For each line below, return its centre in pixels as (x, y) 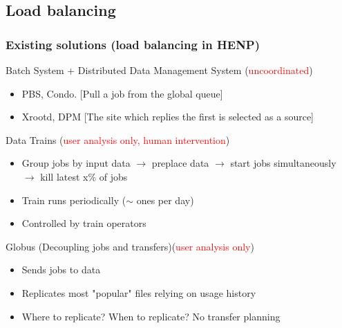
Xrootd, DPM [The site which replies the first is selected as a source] (168, 117)
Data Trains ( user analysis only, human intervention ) (118, 139)
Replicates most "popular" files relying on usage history (139, 292)
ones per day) (165, 200)
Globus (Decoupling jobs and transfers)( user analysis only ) (130, 246)
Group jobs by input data (76, 163)
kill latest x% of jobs (84, 176)
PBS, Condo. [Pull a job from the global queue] (122, 93)
